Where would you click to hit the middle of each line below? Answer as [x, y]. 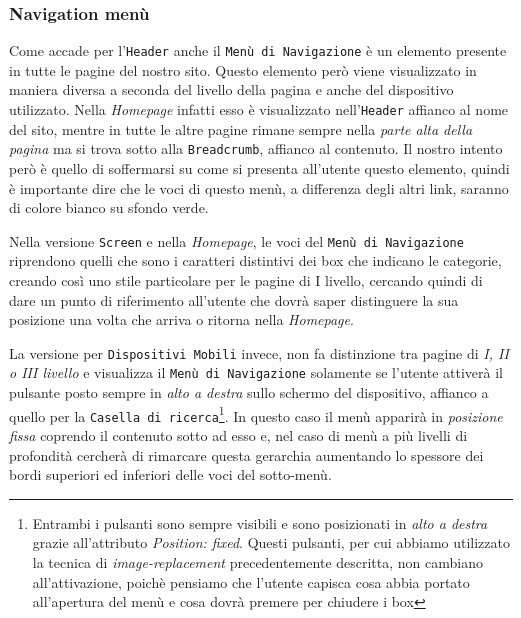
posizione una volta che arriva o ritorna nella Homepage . [181, 319]
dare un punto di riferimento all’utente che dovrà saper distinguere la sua [234, 299]
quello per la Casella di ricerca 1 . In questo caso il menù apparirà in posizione [256, 414]
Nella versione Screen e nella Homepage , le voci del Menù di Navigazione [236, 240]
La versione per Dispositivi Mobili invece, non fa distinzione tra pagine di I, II [259, 352]
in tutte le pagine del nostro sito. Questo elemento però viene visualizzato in [243, 69]
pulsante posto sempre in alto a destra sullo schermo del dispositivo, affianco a [249, 392]
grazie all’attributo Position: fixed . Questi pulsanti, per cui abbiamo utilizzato [271, 542]
